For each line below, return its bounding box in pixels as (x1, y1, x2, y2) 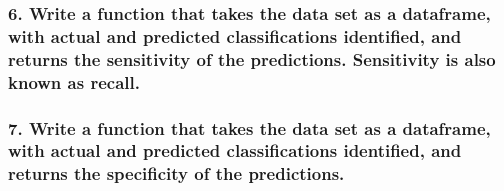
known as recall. (8, 69, 140, 94)
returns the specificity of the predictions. (8, 161, 345, 186)
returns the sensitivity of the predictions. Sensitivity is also (8, 46, 496, 71)
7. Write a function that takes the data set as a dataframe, (8, 115, 491, 140)
